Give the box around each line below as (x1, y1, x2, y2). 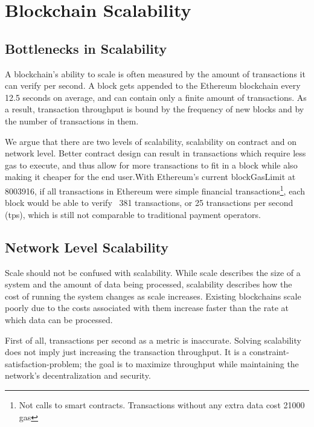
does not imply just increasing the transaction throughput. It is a (5, 345, 247, 358)
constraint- (249, 345, 289, 358)
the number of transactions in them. (5, 114, 139, 127)
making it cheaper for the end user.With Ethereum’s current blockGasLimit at (5, 170, 296, 183)
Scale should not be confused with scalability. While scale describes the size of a (5, 266, 301, 278)
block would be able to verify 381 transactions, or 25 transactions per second (5, 196, 293, 209)
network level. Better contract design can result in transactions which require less (5, 147, 306, 159)
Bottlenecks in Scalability (5, 39, 167, 57)
